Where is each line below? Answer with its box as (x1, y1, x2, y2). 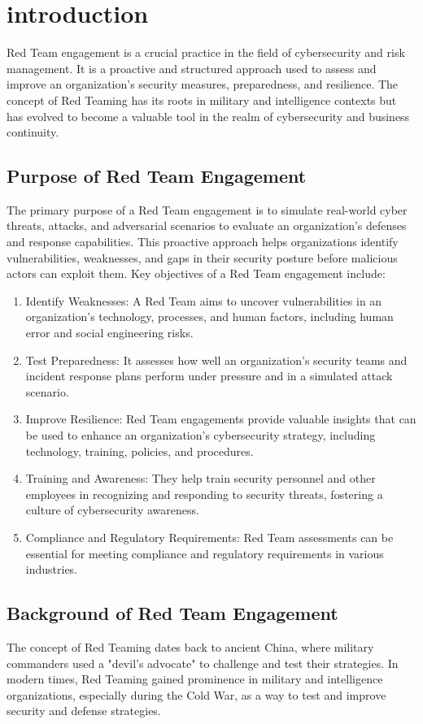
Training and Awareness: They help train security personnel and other (25, 470, 376, 487)
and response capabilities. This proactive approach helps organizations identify (7, 233, 399, 250)
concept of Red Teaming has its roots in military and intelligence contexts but (7, 91, 397, 108)
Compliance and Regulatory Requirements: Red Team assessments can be (25, 528, 394, 545)
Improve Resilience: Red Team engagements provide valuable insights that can (25, 410, 416, 427)
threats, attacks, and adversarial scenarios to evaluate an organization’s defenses (7, 217, 407, 234)
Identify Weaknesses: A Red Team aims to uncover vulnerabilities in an (25, 292, 382, 309)
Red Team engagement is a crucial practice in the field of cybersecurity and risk (7, 44, 405, 61)
